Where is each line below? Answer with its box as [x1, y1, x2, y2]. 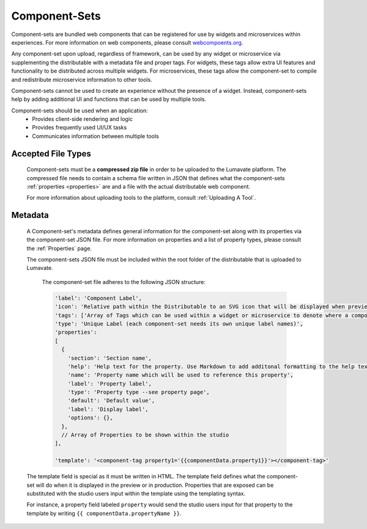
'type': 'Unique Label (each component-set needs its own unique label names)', [54, 320, 303, 327]
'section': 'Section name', [67, 354, 152, 362]
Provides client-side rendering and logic [32, 115, 133, 123]
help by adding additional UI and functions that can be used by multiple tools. [11, 95, 207, 103]
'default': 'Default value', [67, 397, 155, 404]
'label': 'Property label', [67, 380, 152, 387]
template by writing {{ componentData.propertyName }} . [26, 509, 182, 517]
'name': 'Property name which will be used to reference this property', [67, 371, 294, 379]
